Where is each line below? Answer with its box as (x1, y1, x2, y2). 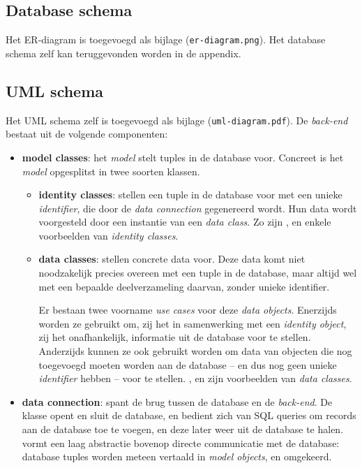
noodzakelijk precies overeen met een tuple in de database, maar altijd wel (38, 265, 357, 280)
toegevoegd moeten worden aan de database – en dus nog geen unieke (38, 357, 337, 372)
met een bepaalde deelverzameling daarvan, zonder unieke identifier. (38, 279, 330, 293)
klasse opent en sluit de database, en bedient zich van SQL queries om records (22, 408, 356, 423)
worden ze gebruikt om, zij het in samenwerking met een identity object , (38, 316, 347, 330)
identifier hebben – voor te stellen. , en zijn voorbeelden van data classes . (38, 371, 352, 386)
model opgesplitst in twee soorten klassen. (22, 163, 200, 178)
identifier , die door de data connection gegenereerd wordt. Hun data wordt (38, 200, 357, 215)
